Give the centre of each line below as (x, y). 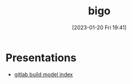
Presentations (41, 57)
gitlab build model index (43, 74)
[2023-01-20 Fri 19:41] (99, 27)
